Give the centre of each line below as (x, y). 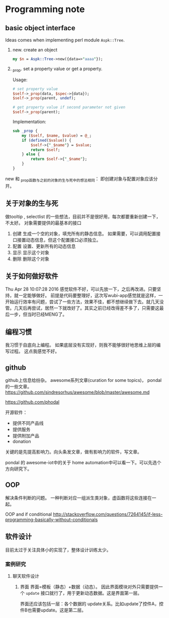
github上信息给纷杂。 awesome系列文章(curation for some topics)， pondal (83, 380)
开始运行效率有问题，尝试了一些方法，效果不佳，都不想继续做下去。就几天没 (84, 302)
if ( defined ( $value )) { (47, 140)
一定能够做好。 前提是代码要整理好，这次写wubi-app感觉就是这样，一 (91, 296)
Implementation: (29, 122)
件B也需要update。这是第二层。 (53, 610)
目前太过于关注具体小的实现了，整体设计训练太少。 (58, 550)
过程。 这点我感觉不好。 (34, 351)
